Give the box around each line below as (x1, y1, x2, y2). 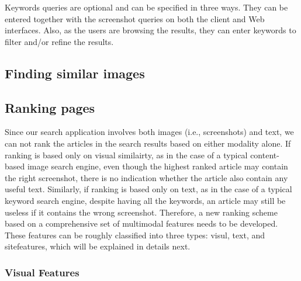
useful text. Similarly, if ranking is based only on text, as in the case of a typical (5, 183, 292, 195)
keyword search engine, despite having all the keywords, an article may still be (5, 194, 286, 206)
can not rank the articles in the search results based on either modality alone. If (5, 137, 291, 149)
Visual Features (5, 265, 79, 279)
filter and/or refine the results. (5, 35, 114, 47)
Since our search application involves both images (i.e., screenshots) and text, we (5, 126, 294, 138)
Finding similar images (5, 64, 145, 82)
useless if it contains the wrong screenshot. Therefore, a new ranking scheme (5, 206, 278, 218)
